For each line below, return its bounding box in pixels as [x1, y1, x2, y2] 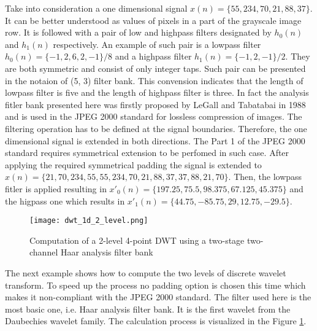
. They [285, 50, 310, 63]
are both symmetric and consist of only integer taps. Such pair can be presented [5, 61, 306, 74]
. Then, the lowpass [228, 170, 302, 183]
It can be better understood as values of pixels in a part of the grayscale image [5, 14, 302, 26]
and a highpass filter [115, 50, 192, 63]
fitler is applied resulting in [5, 182, 107, 195]
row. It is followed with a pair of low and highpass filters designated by [5, 26, 272, 39]
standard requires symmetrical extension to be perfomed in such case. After [5, 146, 289, 159]
